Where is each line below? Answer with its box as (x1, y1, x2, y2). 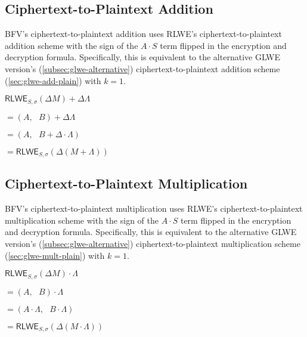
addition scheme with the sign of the (5, 39, 138, 51)
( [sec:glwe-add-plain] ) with (5, 74, 101, 86)
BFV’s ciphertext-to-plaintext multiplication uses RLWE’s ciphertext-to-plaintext (5, 202, 303, 215)
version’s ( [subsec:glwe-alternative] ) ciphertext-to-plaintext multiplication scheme (5, 237, 300, 250)
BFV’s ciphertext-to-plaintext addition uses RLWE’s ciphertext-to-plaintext (5, 27, 282, 40)
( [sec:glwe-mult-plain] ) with (5, 249, 105, 261)
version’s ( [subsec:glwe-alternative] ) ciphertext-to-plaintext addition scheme (5, 62, 280, 75)
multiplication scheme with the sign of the (5, 214, 159, 226)
